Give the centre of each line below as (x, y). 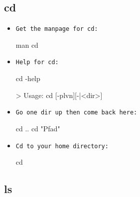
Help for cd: (37, 62)
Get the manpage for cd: (57, 29)
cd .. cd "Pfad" (38, 128)
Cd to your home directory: (62, 146)
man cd (27, 45)
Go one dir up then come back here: (76, 113)
